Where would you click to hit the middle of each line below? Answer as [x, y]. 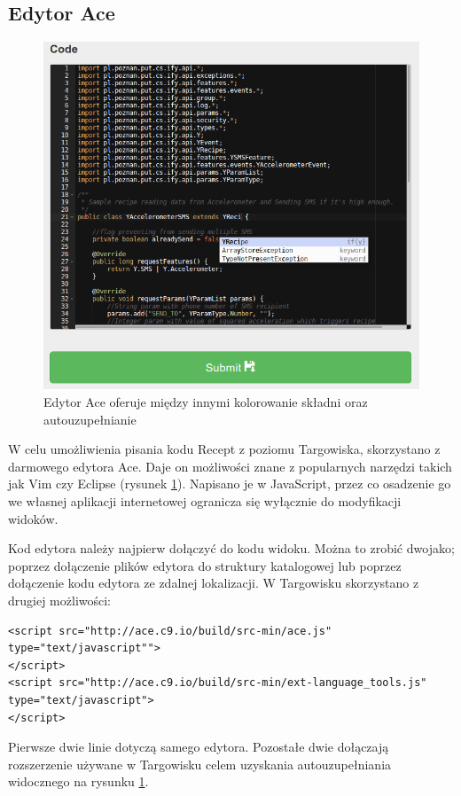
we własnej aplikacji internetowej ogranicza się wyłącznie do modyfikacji [205, 500]
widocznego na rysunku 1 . [78, 781]
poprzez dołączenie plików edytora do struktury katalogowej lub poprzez [205, 565]
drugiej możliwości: [60, 600]
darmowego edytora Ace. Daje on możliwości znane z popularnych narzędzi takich [230, 466]
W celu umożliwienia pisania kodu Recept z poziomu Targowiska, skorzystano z [224, 449]
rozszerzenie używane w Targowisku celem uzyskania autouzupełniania [200, 764]
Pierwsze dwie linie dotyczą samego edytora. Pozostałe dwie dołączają [199, 747]
